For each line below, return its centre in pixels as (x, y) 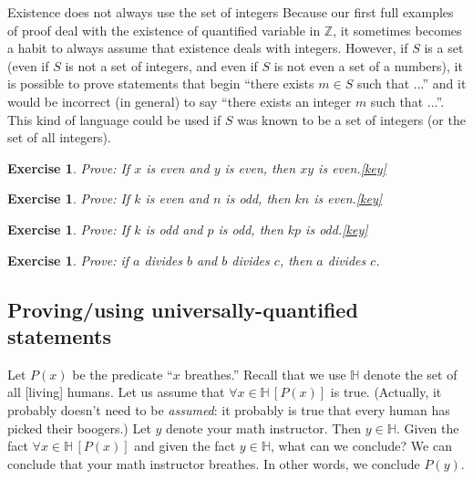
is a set (444, 48)
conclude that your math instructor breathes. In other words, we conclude (214, 463)
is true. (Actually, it (386, 392)
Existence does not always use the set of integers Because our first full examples (231, 12)
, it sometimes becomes (397, 30)
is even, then (260, 167)
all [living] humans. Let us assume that (116, 392)
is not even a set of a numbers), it (368, 65)
